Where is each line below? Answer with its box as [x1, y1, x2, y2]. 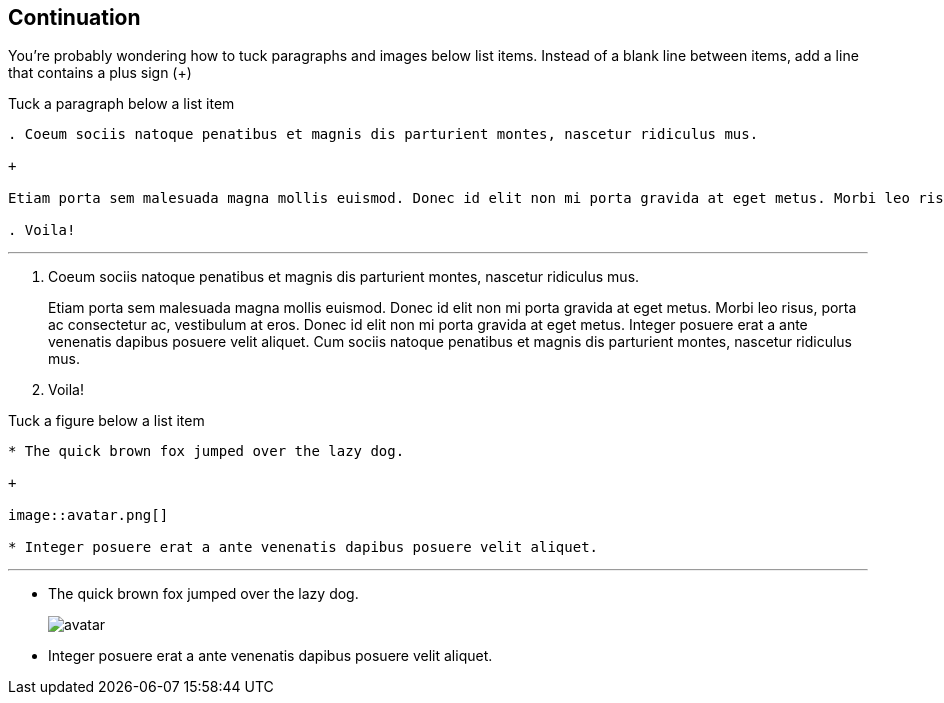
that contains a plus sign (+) [8, 64, 192, 82]
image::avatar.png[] [8, 507, 169, 524]
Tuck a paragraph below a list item [8, 95, 235, 113]
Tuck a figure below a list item [8, 412, 205, 430]
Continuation [8, 5, 141, 30]
